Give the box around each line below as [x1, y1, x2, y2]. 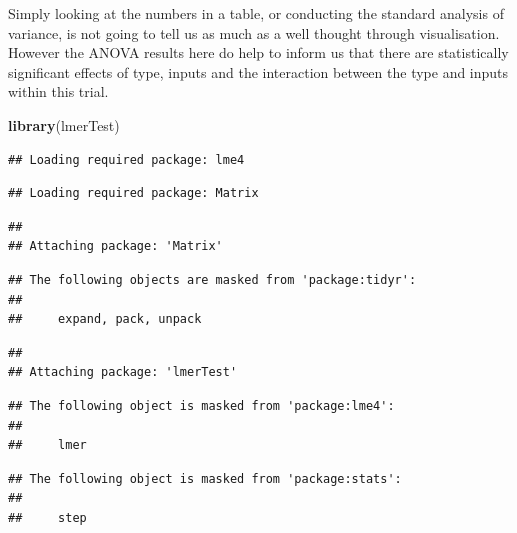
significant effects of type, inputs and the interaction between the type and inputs [8, 61, 509, 82]
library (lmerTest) [8, 114, 120, 135]
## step [8, 510, 87, 525]
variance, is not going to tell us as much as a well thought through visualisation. [8, 22, 500, 43]
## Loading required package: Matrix [8, 186, 259, 201]
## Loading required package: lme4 [8, 152, 245, 167]
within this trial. [8, 81, 109, 102]
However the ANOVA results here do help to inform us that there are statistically [8, 42, 509, 63]
